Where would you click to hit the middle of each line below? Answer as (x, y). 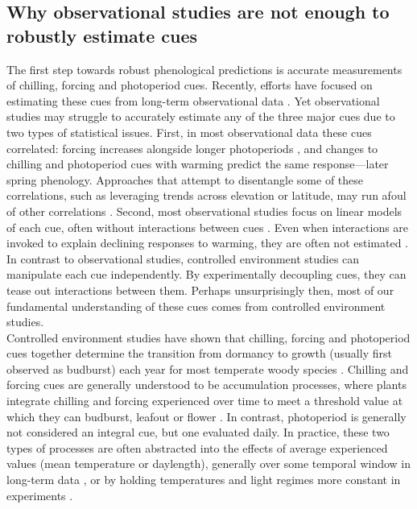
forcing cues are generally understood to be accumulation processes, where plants (206, 385)
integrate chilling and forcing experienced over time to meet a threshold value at (205, 401)
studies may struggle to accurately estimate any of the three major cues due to (201, 116)
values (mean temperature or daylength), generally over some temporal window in (209, 463)
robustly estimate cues (102, 35)
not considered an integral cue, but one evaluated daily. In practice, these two (198, 432)
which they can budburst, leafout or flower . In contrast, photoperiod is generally (206, 416)
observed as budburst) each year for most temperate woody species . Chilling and (208, 368)
